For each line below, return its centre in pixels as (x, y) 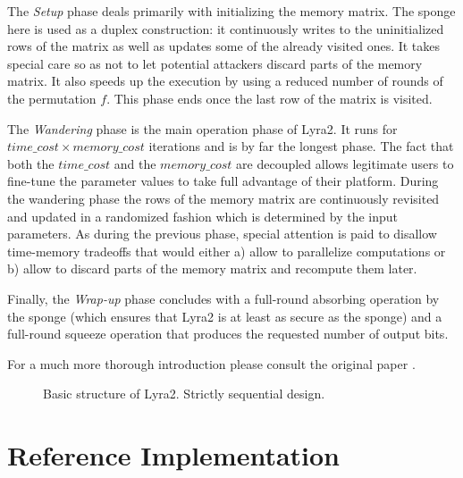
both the (31, 163)
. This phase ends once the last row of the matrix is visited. (269, 98)
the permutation (52, 98)
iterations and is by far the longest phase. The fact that (301, 146)
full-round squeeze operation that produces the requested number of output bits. (228, 334)
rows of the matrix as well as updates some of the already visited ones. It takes (224, 46)
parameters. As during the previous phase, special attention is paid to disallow (222, 234)
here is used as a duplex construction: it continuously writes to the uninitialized (226, 28)
